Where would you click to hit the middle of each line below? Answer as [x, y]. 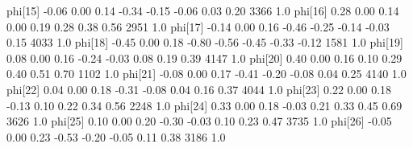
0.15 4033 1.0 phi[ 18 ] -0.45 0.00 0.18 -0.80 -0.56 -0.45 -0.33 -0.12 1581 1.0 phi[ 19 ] [205, 42]
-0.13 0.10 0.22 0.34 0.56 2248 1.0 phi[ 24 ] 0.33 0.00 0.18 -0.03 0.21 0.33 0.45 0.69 [204, 105]
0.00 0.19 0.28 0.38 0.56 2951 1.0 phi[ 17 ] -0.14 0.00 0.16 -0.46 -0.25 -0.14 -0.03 [198, 26]
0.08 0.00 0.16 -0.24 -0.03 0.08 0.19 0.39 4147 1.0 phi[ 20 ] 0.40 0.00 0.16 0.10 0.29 [204, 58]
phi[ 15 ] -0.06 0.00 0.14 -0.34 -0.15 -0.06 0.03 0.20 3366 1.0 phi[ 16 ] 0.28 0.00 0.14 [203, 10]
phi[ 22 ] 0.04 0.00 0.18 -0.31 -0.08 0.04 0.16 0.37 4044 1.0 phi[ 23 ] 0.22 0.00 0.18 [199, 89]
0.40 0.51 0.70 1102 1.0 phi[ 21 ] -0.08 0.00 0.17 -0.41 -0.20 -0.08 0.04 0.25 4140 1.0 [206, 74]
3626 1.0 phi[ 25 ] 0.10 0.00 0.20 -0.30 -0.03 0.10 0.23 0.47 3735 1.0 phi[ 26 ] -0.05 [199, 121]
